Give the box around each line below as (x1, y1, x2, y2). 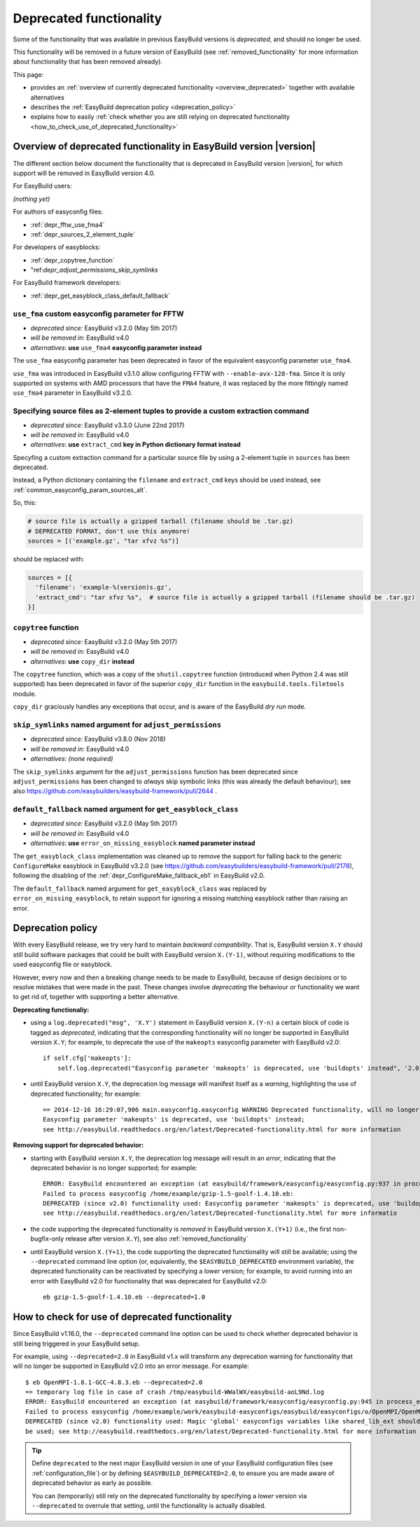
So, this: (13, 498, 37, 507)
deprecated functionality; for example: (30, 1089, 141, 1098)
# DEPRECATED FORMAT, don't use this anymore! (27, 527, 190, 535)
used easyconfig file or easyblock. (13, 960, 113, 969)
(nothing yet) (13, 195, 50, 203)
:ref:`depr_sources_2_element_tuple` (30, 230, 136, 238)
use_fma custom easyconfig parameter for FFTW (13, 309, 185, 319)
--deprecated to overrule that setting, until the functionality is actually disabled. (31, 1501, 266, 1509)
